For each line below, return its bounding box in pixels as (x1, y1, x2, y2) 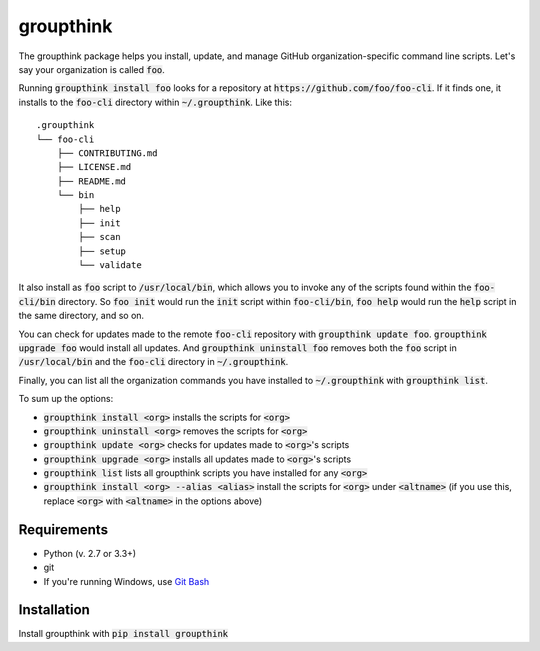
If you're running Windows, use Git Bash (43, 575, 210, 587)
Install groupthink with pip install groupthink (18, 628, 229, 640)
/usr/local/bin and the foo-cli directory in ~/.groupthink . (18, 356, 289, 368)
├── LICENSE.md (56, 161, 132, 173)
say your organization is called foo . (18, 63, 165, 75)
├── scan (78, 231, 121, 243)
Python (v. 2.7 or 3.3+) (43, 547, 137, 559)
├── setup (78, 245, 127, 257)
